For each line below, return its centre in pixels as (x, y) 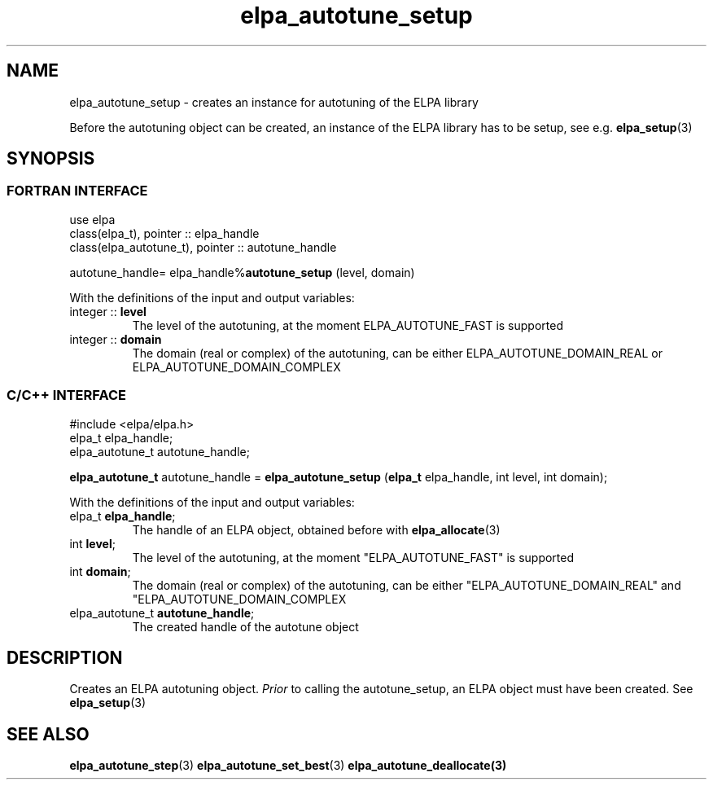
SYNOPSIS (51, 159)
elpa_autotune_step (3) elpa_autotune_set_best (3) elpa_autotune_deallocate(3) (288, 766)
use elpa (92, 219)
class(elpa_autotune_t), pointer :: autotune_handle (203, 247)
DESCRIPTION (65, 657)
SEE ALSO (48, 734)
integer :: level (108, 311)
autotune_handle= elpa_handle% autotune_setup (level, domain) (242, 272)
